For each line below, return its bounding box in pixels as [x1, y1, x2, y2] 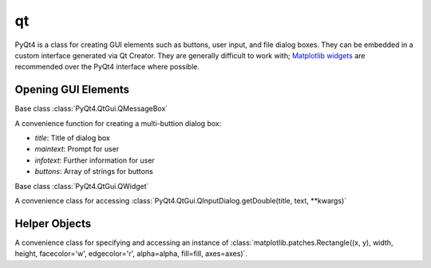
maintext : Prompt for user [34, 144, 120, 154]
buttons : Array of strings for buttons [34, 167, 153, 176]
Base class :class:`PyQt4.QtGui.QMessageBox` [14, 104, 168, 113]
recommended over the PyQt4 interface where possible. [14, 62, 200, 72]
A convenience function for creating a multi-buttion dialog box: [14, 118, 222, 128]
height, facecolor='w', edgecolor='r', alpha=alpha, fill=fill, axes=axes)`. [14, 249, 247, 258]
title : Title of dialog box [34, 133, 111, 143]
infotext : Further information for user [34, 156, 155, 165]
